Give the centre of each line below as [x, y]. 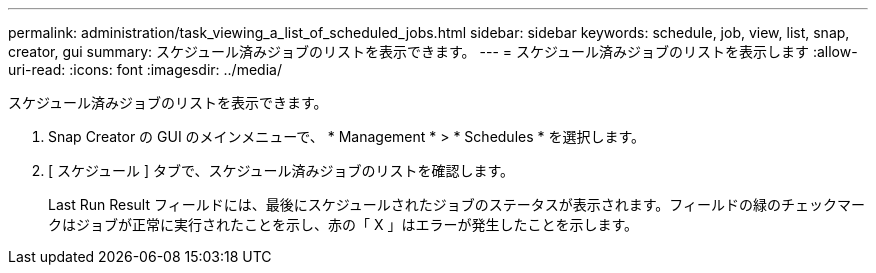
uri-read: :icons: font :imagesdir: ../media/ [145, 69]
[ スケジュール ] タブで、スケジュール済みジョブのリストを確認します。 [281, 170]
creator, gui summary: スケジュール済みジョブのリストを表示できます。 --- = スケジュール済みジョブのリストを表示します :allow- [433, 51]
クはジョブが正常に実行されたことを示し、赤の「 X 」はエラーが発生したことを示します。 [343, 224]
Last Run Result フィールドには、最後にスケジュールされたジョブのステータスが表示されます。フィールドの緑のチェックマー [456, 204]
